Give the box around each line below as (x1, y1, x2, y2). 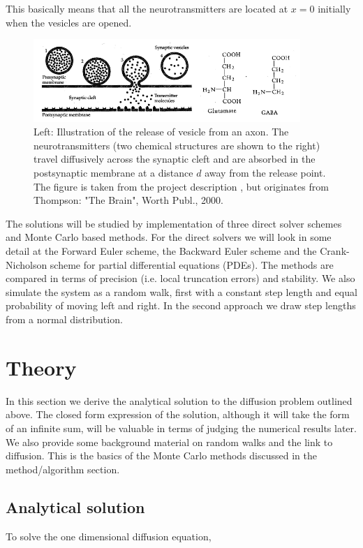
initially (318, 1, 351, 15)
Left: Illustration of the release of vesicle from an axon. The (34, 124, 289, 139)
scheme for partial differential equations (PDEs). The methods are (50, 257, 334, 272)
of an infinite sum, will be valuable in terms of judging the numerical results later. (6, 420, 357, 435)
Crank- (320, 244, 350, 258)
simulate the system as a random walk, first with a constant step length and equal (6, 284, 357, 299)
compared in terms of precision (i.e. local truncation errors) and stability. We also (6, 271, 355, 286)
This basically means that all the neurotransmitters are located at (6, 1, 288, 15)
